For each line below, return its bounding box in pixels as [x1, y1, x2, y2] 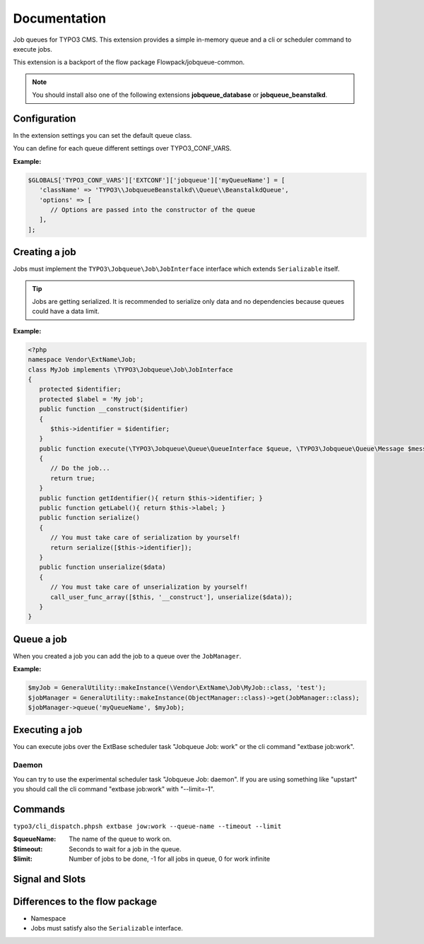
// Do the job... [50, 464, 111, 473]
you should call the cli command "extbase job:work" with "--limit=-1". [13, 785, 215, 793]
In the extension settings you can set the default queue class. [13, 131, 192, 140]
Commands [13, 803, 66, 815]
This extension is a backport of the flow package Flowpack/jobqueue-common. [13, 58, 245, 66]
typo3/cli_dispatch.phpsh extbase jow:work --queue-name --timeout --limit [13, 822, 282, 830]
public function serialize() [39, 514, 141, 522]
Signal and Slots [13, 873, 86, 885]
